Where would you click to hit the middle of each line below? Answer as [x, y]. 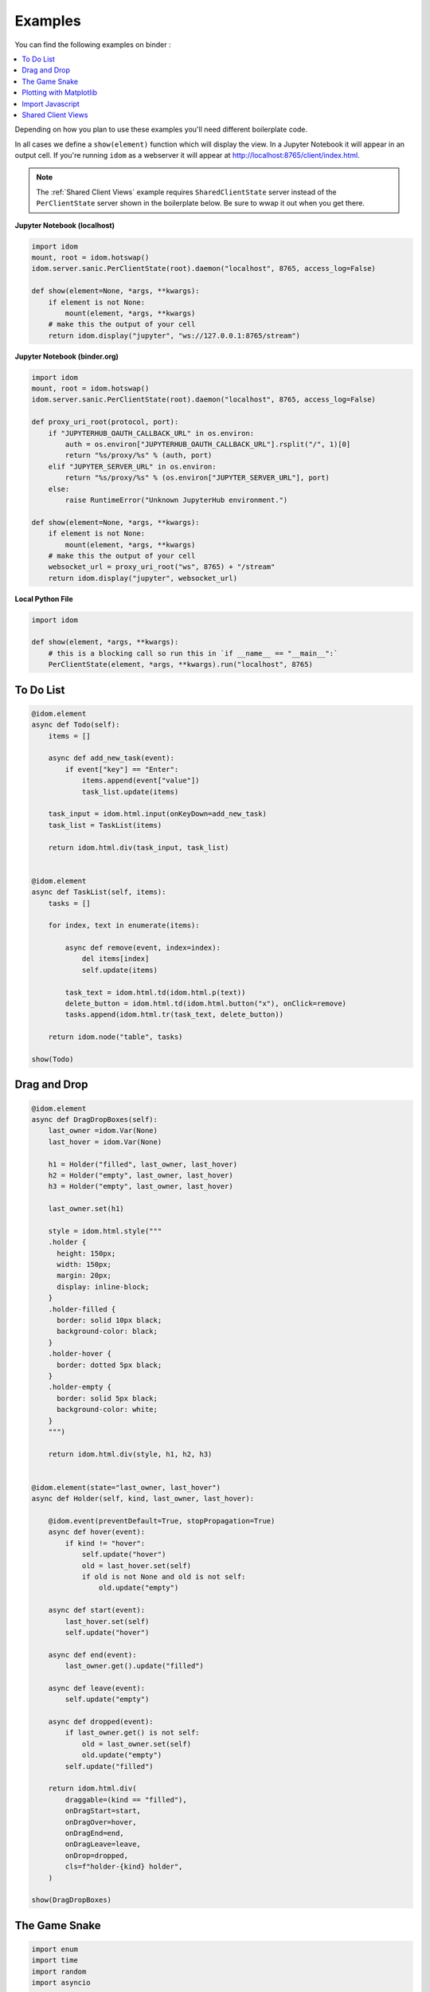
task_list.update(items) [130, 792]
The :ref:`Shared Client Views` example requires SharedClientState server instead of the [187, 192]
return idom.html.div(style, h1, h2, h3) [130, 1454]
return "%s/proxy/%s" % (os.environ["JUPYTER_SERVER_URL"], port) [197, 478]
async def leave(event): [97, 1688]
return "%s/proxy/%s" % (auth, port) [139, 455]
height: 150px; [86, 1253]
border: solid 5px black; [107, 1398]
